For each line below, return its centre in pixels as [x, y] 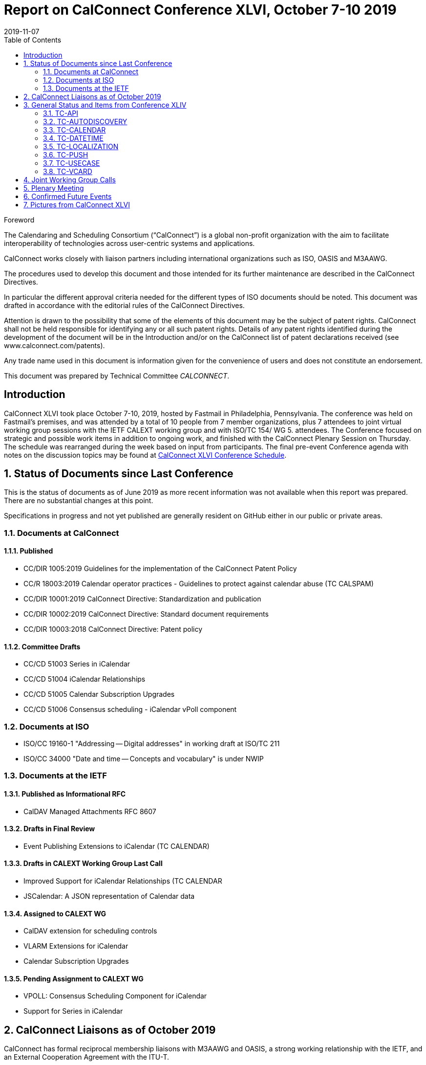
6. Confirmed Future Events [68, 196]
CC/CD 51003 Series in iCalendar [77, 664]
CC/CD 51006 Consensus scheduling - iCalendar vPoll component [130, 710]
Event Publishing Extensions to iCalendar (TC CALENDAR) [117, 846]
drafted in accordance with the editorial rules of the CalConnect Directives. [124, 305]
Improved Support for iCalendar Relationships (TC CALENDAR [123, 881]
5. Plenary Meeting [54, 188]
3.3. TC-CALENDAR [75, 130]
